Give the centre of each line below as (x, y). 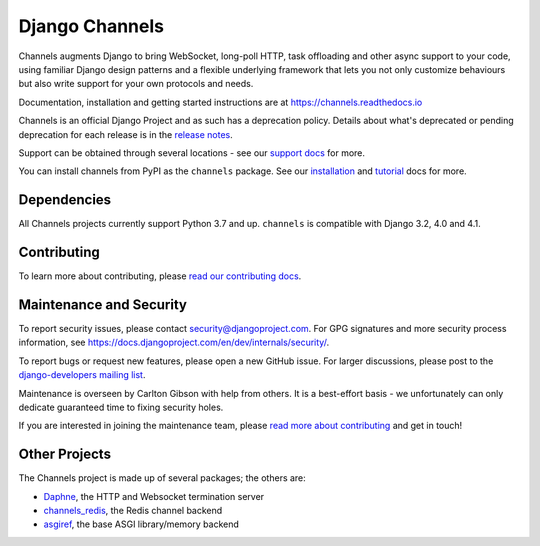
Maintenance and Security (102, 304)
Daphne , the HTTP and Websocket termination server (154, 496)
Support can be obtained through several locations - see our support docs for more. (191, 152)
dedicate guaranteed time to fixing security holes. (121, 407)
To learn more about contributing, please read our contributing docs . (160, 276)
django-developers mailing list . (82, 375)
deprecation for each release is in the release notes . (126, 134)
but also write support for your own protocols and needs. (136, 84)
